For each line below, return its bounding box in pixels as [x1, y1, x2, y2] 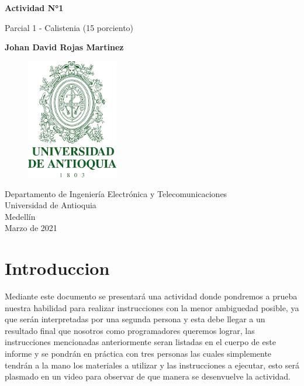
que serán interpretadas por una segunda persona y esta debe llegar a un [5, 313, 265, 325]
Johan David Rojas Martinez [5, 41, 124, 53]
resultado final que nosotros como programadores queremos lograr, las [5, 324, 255, 336]
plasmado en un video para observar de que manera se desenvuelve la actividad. [5, 370, 291, 382]
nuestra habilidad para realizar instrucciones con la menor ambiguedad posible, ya [5, 301, 299, 313]
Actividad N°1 [5, 2, 64, 13]
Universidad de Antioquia [5, 199, 96, 211]
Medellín [5, 210, 36, 222]
